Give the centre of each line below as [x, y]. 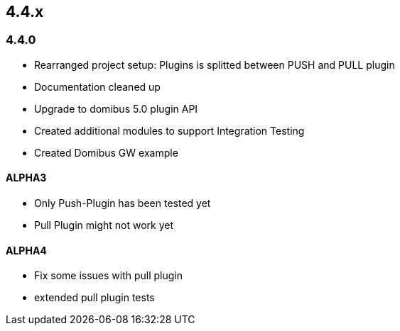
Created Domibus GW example [106, 152]
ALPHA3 [26, 178]
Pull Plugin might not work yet [104, 225]
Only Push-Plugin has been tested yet [123, 203]
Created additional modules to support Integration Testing [169, 130]
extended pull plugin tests [94, 298]
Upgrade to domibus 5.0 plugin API [116, 108]
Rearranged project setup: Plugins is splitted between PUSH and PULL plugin [215, 64]
